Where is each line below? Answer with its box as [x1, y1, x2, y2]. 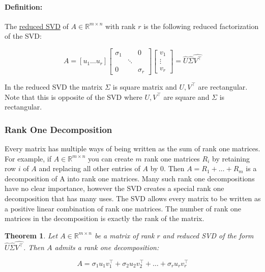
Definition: [5, 1, 43, 12]
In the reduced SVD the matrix [5, 81, 103, 92]
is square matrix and [112, 81, 177, 92]
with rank [105, 20, 136, 31]
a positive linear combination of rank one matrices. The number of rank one [5, 203, 242, 213]
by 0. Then [150, 163, 185, 174]
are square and [163, 91, 210, 102]
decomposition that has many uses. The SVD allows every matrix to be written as [5, 193, 261, 203]
